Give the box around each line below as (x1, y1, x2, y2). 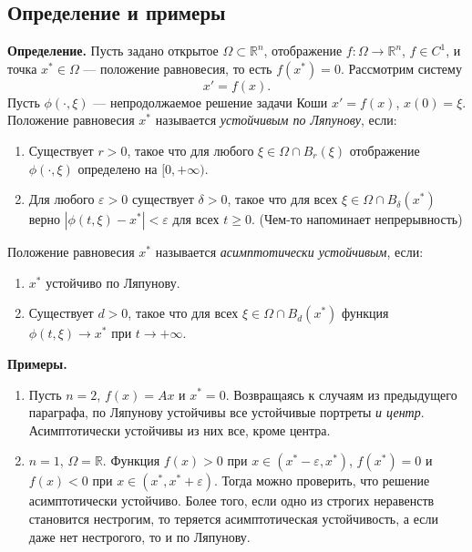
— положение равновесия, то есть (83, 58, 272, 77)
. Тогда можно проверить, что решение (214, 471, 430, 490)
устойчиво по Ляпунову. (46, 272, 180, 291)
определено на (77, 158, 158, 178)
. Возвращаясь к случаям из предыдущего (225, 384, 457, 404)
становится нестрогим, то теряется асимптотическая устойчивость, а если (28, 508, 438, 527)
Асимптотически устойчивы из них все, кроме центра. (28, 420, 331, 439)
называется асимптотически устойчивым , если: (155, 242, 424, 261)
